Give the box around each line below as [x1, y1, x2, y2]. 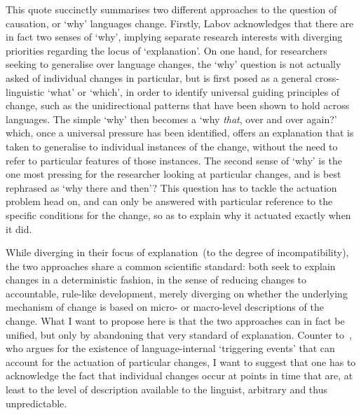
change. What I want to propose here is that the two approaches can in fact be [6, 314, 345, 328]
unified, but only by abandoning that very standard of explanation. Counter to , [6, 327, 352, 342]
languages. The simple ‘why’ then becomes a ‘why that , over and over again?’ [6, 111, 337, 126]
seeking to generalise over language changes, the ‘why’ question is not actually [6, 57, 341, 71]
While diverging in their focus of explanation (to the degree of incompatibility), [6, 245, 349, 260]
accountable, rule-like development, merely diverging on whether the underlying [6, 286, 348, 300]
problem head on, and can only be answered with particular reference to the [6, 194, 333, 209]
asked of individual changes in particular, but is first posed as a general [6, 70, 312, 85]
